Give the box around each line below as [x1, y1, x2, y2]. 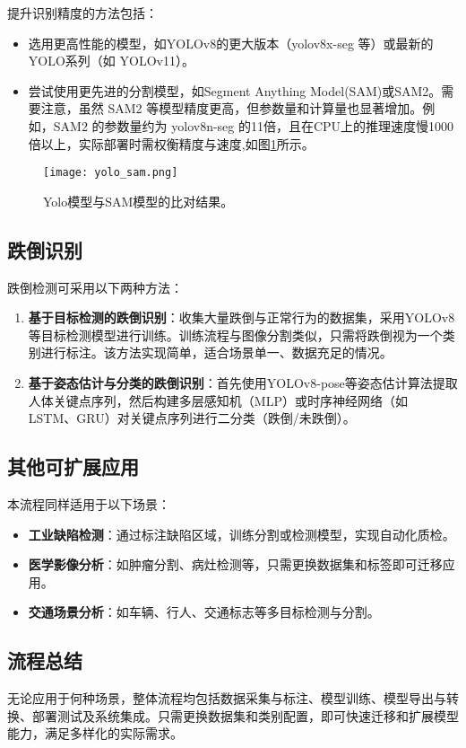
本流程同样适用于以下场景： [7, 494, 170, 513]
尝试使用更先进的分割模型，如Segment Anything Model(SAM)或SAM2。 [28, 81, 442, 100]
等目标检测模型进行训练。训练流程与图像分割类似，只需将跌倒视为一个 [28, 325, 443, 344]
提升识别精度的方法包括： [7, 4, 158, 22]
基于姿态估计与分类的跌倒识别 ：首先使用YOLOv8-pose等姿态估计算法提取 [28, 373, 458, 392]
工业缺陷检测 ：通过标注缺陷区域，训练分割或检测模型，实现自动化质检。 [28, 524, 455, 543]
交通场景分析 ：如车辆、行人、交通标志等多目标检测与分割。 [28, 603, 380, 621]
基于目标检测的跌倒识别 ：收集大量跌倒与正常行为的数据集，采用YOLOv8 [28, 308, 455, 327]
